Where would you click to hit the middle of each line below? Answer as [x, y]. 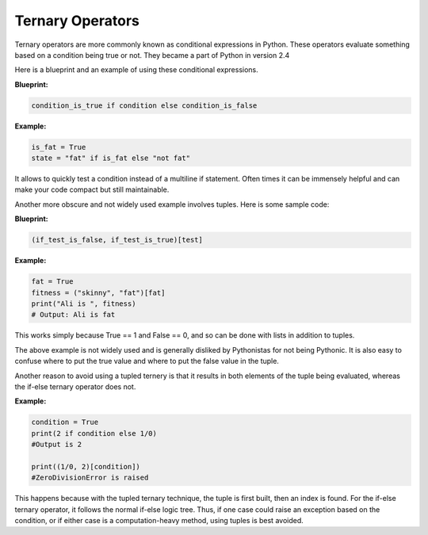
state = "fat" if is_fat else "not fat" [111, 158]
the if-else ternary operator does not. [75, 386]
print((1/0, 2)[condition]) [86, 466]
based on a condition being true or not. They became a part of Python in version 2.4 [152, 55]
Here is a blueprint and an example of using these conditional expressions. [137, 70]
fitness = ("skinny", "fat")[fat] [98, 292]
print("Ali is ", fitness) [84, 304]
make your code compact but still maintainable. [92, 189]
